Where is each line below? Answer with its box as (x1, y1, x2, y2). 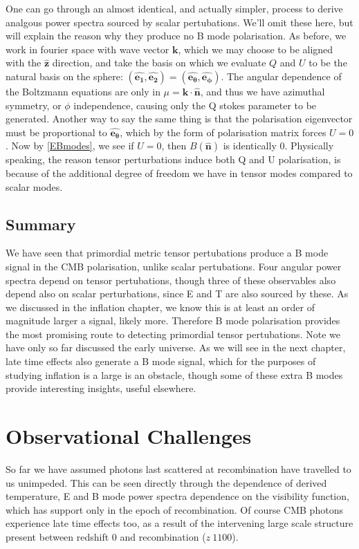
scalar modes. (6, 179, 63, 194)
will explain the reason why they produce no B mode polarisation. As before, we (6, 28, 347, 43)
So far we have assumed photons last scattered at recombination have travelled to (6, 461, 351, 476)
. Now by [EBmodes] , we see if (6, 138, 134, 153)
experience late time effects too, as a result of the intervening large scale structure (6, 516, 353, 530)
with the (6, 55, 42, 70)
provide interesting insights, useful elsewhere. (6, 381, 196, 396)
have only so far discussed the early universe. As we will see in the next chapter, (6, 340, 346, 355)
